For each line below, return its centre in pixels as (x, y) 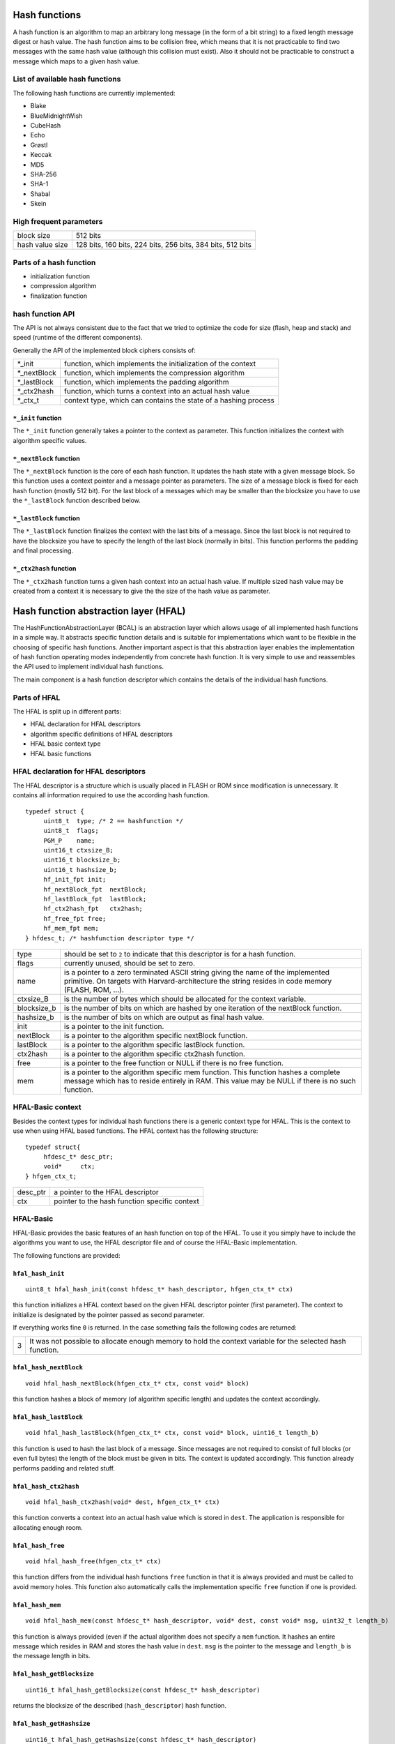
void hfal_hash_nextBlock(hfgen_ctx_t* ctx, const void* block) (138, 1383)
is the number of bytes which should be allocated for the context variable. (185, 999)
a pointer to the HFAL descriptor (106, 1192)
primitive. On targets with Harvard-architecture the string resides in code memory (198, 981)
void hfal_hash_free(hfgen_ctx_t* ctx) (93, 1562)
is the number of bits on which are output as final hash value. (164, 1017)
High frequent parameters (58, 221)
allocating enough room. (48, 1527)
